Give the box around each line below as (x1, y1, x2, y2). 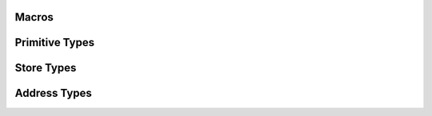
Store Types (14, 61, 77, 75)
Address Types (14, 87, 92, 100)
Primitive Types (14, 36, 95, 49)
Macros (14, 10, 54, 24)
